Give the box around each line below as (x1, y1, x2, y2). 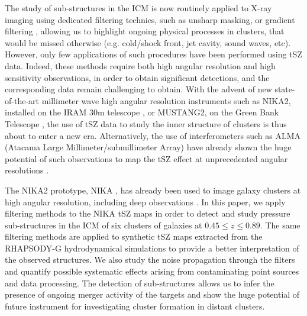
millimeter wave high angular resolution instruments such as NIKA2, (41, 94, 291, 107)
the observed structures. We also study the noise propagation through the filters (5, 253, 295, 266)
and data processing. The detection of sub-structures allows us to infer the (5, 276, 274, 289)
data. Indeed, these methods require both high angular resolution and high (5, 59, 276, 72)
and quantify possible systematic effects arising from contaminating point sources (5, 265, 299, 278)
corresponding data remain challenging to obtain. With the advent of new (5, 83, 272, 95)
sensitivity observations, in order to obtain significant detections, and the (5, 71, 270, 83)
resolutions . (5, 164, 49, 176)
